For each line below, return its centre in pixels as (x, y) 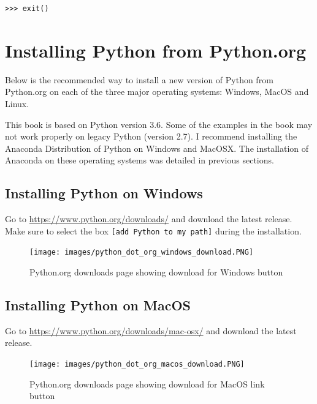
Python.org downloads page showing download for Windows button (156, 271)
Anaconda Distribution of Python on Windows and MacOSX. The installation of (157, 148)
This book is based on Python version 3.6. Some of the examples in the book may (159, 124)
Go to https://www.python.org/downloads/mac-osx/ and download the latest (151, 330)
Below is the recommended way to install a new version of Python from (139, 79)
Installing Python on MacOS (98, 305)
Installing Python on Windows (104, 193)
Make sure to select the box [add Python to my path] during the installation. (153, 230)
